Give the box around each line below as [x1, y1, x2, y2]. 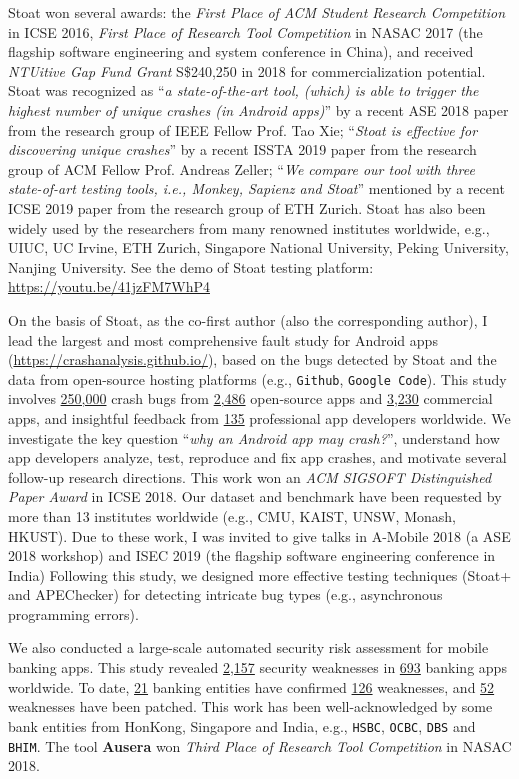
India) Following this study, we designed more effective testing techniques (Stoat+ [8, 564, 512, 585]
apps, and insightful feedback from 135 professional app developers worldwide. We [8, 407, 511, 428]
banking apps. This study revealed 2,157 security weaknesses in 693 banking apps [8, 657, 507, 678]
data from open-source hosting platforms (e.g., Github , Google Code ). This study [8, 368, 507, 389]
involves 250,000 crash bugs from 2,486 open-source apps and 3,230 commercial [8, 388, 493, 409]
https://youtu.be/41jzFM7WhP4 [8, 276, 210, 297]
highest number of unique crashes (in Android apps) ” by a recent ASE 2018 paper [8, 99, 509, 120]
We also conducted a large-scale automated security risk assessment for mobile [8, 637, 489, 658]
